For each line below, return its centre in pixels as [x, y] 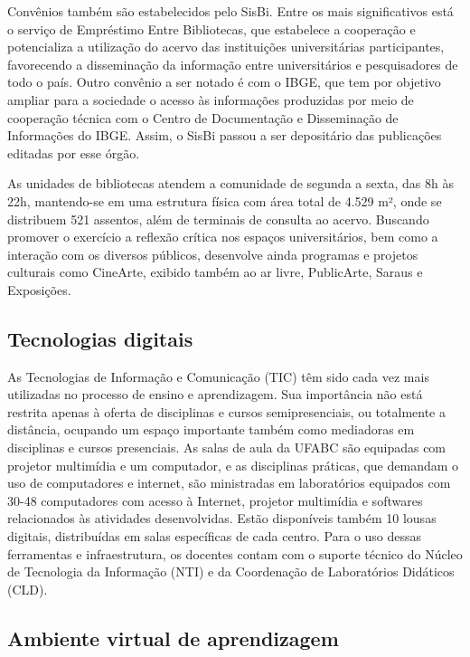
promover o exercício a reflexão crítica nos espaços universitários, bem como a [223, 237]
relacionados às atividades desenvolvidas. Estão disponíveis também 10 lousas [222, 518]
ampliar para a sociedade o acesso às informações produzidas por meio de [211, 99]
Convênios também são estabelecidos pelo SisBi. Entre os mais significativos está [230, 11]
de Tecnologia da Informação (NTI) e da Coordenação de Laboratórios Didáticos [231, 571]
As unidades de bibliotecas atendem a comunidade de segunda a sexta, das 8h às [231, 183]
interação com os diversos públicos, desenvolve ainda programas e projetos [213, 254]
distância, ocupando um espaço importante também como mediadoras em [211, 429]
